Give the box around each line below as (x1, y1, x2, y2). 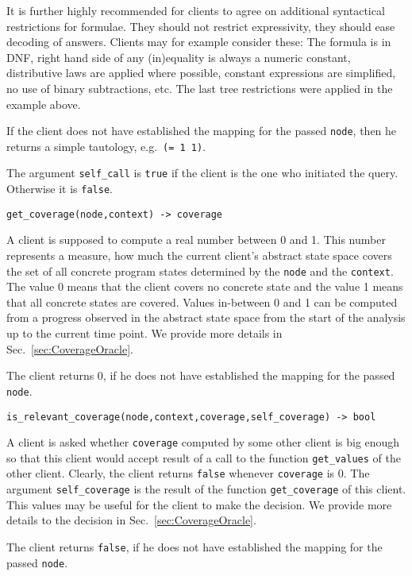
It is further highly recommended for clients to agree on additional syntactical (6, 2, 385, 18)
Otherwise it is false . (6, 180, 113, 197)
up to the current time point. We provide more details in (6, 325, 283, 342)
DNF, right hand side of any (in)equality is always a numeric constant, (6, 48, 351, 65)
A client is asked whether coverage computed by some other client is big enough (6, 434, 400, 450)
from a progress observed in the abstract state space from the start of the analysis (6, 309, 406, 326)
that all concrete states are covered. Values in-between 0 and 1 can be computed (6, 293, 398, 310)
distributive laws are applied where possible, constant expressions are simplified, (6, 64, 396, 81)
